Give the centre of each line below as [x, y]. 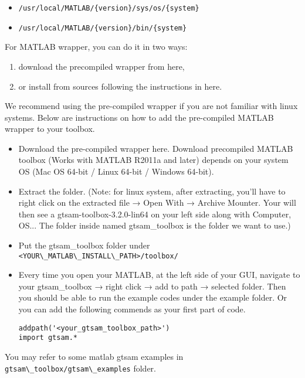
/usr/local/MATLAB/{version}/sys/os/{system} [109, 8]
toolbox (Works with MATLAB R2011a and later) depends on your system [153, 160]
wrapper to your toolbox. [50, 129]
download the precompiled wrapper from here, [101, 66]
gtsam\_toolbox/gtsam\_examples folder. [80, 368]
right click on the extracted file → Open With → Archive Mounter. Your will [157, 202]
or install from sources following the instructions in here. [120, 86]
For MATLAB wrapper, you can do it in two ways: [96, 47]
